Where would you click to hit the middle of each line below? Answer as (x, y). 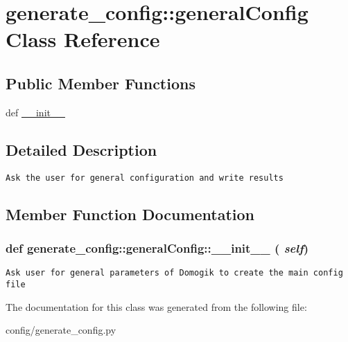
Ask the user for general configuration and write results (145, 178)
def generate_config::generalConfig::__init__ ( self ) (157, 247)
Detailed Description (81, 149)
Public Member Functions (101, 83)
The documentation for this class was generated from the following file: (156, 306)
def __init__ (35, 112)
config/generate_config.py (61, 330)
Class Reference (83, 39)
